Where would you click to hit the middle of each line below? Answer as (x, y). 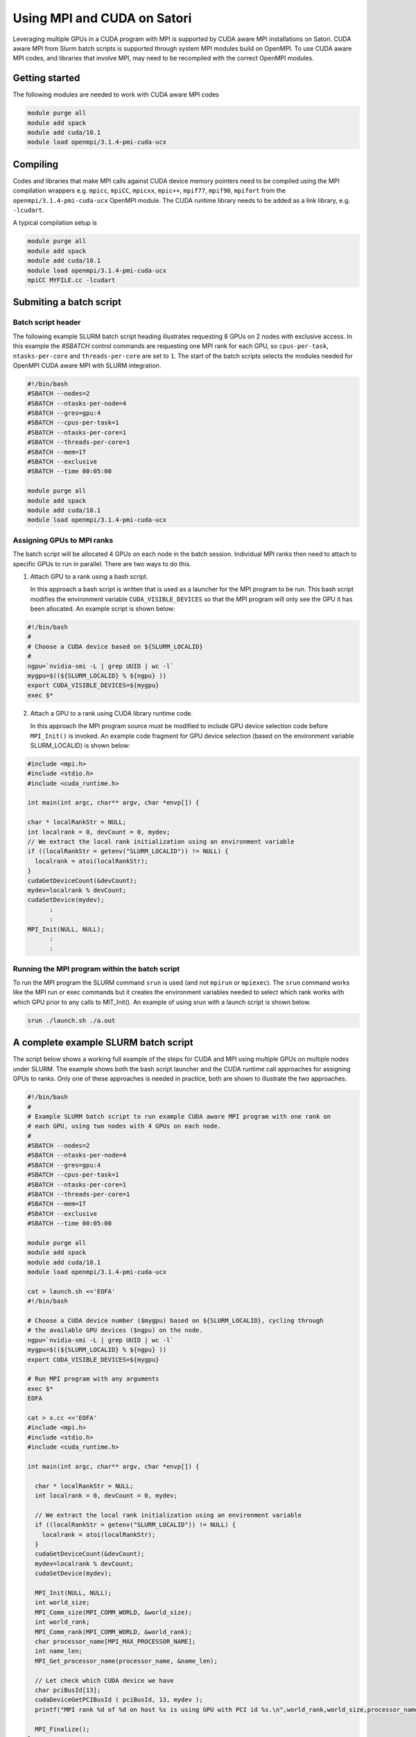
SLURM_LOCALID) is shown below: (80, 745)
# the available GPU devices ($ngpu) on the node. (115, 1330)
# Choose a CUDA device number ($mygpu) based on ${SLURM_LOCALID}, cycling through (175, 1321)
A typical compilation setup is (55, 223)
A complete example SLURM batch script (103, 1043)
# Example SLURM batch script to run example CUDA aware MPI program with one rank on (179, 1116)
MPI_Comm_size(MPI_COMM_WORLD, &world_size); (113, 1612)
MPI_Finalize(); (62, 1729)
